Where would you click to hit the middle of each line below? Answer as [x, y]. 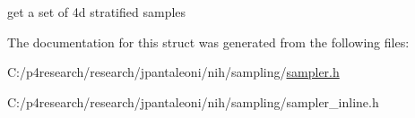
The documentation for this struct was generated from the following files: [208, 42]
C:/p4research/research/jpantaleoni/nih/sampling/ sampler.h [173, 72]
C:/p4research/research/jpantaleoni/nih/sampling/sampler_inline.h [193, 101]
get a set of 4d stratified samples [97, 12]
